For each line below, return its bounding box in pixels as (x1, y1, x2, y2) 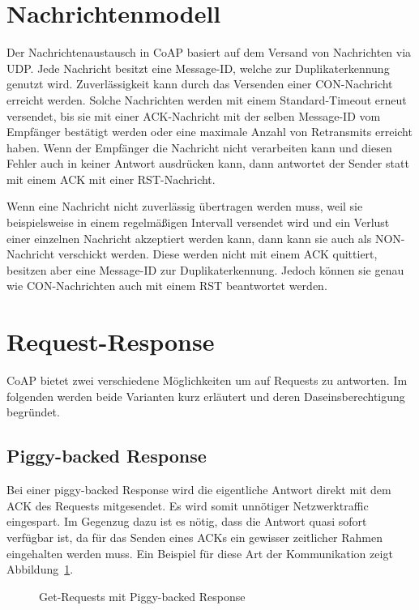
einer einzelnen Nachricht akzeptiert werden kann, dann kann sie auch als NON (6, 229, 401, 246)
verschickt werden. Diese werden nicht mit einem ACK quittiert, (58, 245, 378, 262)
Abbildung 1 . (6, 561, 74, 578)
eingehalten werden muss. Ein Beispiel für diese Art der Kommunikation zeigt (6, 544, 393, 561)
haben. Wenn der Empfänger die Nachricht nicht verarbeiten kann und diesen (6, 139, 392, 156)
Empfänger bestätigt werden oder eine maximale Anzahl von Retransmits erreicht (6, 123, 413, 140)
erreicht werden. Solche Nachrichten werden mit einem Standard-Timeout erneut (6, 91, 407, 108)
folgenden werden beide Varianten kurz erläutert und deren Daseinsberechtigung (6, 387, 405, 404)
